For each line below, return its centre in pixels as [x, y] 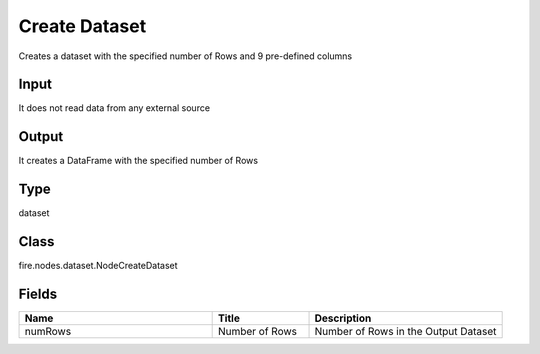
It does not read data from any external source [114, 108]
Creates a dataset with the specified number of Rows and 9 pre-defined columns [185, 56]
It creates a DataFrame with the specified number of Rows [138, 161]
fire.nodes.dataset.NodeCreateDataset [98, 266]
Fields [38, 293]
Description [343, 318]
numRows [48, 332]
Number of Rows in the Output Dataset [405, 332]
